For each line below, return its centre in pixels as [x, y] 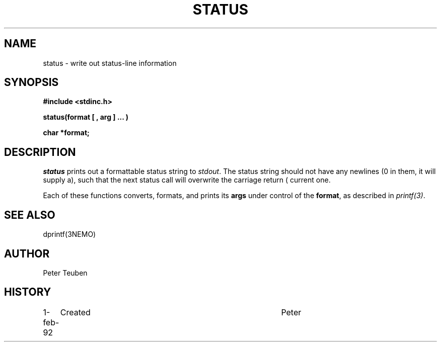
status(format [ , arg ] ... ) [86, 117]
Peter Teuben [65, 273]
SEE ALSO [30, 215]
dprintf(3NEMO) [69, 234]
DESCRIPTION [40, 152]
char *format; [66, 133]
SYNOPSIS [31, 82]
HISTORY [28, 292]
